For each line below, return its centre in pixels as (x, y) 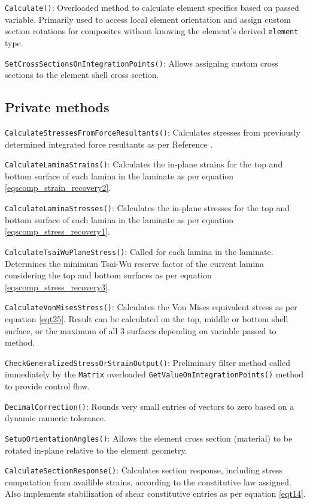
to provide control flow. (48, 386)
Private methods (57, 107)
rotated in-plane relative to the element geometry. (96, 450)
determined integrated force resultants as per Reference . (109, 144)
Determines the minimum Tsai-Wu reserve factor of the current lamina (135, 263)
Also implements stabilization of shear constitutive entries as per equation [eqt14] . (155, 493)
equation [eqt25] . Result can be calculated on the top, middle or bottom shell (147, 318)
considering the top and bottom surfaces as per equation (108, 275)
